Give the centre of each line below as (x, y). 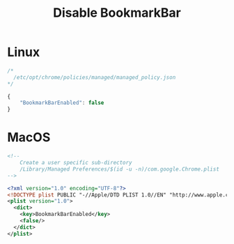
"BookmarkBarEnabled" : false (62, 103)
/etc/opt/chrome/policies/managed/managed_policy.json (95, 77)
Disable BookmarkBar (117, 13)
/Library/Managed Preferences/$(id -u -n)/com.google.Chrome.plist (119, 169)
